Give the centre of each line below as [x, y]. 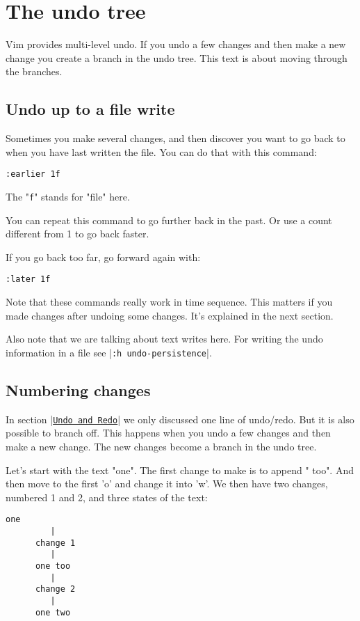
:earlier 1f [33, 174]
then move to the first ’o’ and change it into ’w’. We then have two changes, [167, 484]
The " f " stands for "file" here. [68, 196]
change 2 [55, 589]
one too [53, 566]
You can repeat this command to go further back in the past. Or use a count [169, 220]
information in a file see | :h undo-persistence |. [109, 352]
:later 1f [28, 280]
